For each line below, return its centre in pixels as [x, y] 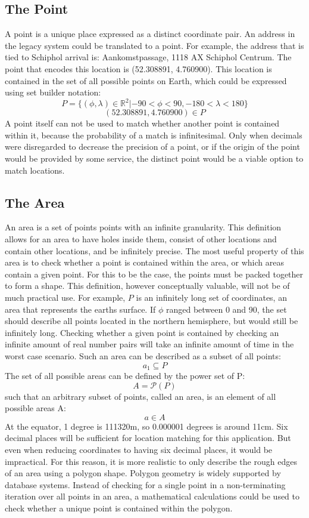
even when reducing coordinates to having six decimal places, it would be [139, 449]
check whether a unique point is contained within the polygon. [119, 508]
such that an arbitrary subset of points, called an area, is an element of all [141, 396]
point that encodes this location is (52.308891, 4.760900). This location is [138, 68]
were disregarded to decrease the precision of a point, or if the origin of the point [152, 147]
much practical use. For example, [65, 297]
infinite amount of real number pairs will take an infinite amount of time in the [149, 344]
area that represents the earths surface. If [80, 309]
